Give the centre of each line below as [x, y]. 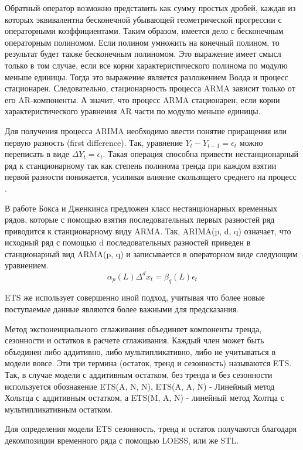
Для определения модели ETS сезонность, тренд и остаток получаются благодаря [151, 429]
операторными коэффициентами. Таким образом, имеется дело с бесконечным [144, 31]
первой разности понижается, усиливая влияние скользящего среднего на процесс [151, 177]
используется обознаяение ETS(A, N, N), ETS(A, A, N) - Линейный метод [140, 386]
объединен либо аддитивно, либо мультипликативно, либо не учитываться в [140, 351]
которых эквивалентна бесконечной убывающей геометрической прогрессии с [143, 19]
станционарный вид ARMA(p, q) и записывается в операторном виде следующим [151, 253]
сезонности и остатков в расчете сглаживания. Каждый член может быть [135, 340]
